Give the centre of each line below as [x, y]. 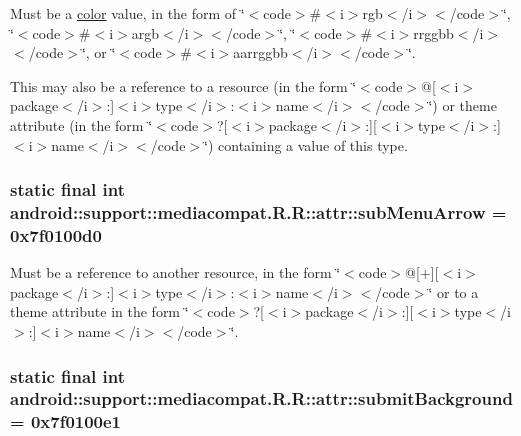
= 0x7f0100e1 [66, 421]
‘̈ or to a [453, 291]
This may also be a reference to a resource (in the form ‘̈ [183, 85]
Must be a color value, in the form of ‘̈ [127, 13]
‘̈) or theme [462, 105]
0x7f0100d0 [56, 234]
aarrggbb [260, 52]
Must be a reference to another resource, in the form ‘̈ [175, 272]
